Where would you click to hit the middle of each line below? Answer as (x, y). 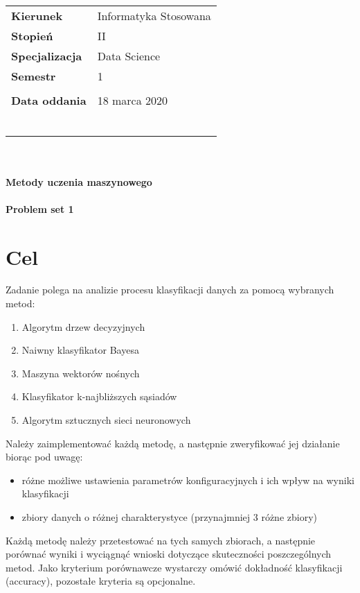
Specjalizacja (47, 56)
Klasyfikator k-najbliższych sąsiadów (99, 396)
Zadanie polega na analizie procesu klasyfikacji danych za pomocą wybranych (170, 290)
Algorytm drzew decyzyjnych (83, 326)
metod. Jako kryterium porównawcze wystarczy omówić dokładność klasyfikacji (174, 567)
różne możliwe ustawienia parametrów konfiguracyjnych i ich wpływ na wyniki (188, 480)
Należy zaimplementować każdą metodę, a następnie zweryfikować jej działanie (173, 443)
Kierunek (37, 16)
